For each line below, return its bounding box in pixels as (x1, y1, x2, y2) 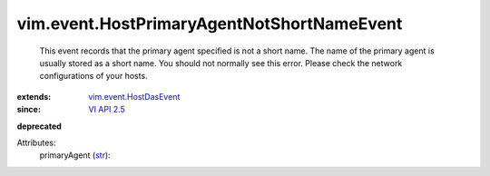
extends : (16, 91, 52, 102)
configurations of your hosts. (39, 71, 149, 82)
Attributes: (16, 137, 56, 148)
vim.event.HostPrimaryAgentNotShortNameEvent (16, 14, 403, 34)
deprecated (16, 121, 63, 132)
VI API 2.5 (88, 104, 126, 115)
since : (16, 104, 41, 115)
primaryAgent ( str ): (39, 150, 111, 161)
